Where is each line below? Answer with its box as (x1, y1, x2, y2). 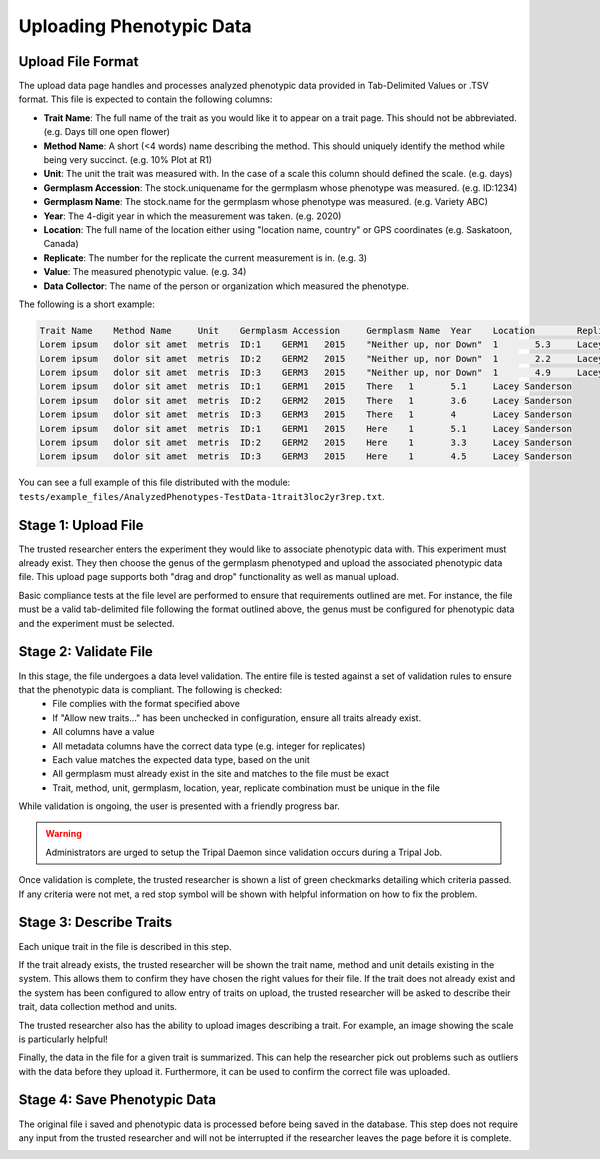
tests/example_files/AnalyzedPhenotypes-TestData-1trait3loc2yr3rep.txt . (18, 490, 385, 502)
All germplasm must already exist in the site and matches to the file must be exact (52, 768, 390, 780)
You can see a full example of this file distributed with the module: (18, 476, 291, 489)
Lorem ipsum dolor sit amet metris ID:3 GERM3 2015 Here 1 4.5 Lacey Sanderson (39, 451, 572, 462)
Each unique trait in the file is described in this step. (18, 940, 232, 952)
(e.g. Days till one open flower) (43, 126, 170, 138)
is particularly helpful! (18, 1033, 109, 1045)
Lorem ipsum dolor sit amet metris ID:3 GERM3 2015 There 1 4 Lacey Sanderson (39, 409, 572, 420)
